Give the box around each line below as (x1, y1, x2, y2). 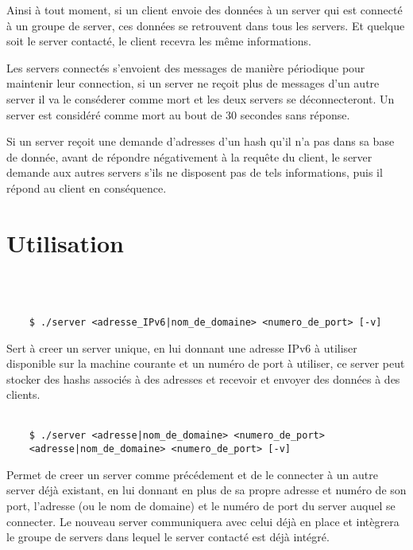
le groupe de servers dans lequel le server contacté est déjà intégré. (6, 529, 330, 545)
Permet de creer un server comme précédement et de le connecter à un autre (6, 466, 378, 482)
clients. (6, 386, 41, 403)
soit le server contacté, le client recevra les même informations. (6, 33, 311, 49)
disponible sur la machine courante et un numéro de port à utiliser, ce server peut (6, 355, 405, 372)
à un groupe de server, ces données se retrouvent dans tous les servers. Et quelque (6, 17, 405, 33)
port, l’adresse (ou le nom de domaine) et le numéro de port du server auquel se (6, 497, 396, 513)
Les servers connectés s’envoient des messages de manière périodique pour (6, 59, 365, 76)
